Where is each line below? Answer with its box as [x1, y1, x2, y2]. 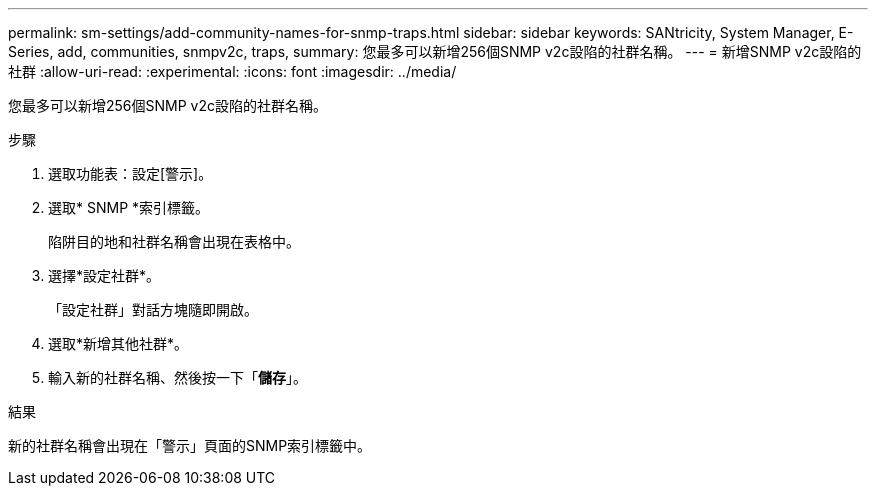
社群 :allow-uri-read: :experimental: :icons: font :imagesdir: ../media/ [8, 63, 457, 80]
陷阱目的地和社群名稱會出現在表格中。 [48, 233, 300, 250]
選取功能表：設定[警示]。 [48, 165, 213, 182]
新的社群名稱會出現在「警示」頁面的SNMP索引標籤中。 [8, 437, 372, 454]
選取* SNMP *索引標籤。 [48, 199, 210, 216]
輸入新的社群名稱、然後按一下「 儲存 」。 [48, 369, 307, 386]
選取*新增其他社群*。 [48, 335, 189, 352]
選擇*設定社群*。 [48, 267, 161, 284]
